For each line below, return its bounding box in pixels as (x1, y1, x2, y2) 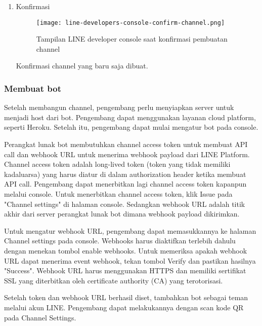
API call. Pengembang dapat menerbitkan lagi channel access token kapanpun (4, 178, 247, 189)
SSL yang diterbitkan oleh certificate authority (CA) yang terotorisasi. (4, 275, 223, 285)
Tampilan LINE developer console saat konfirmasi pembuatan (36, 33, 228, 44)
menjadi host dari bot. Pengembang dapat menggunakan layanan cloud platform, (4, 112, 256, 122)
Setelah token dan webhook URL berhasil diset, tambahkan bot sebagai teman (4, 292, 248, 303)
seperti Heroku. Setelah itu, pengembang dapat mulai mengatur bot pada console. (4, 122, 258, 132)
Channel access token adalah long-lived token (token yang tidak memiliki (4, 159, 231, 169)
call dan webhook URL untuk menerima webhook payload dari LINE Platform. (4, 149, 250, 159)
